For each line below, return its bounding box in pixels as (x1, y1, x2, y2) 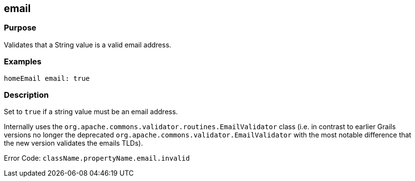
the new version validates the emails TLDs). (4, 139, 143, 148)
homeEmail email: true (4, 74, 90, 82)
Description (4, 90, 49, 100)
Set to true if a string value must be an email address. (4, 107, 178, 116)
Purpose (4, 23, 36, 33)
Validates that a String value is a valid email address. (4, 40, 172, 49)
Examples (4, 57, 42, 67)
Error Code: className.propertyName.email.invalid (4, 154, 190, 163)
